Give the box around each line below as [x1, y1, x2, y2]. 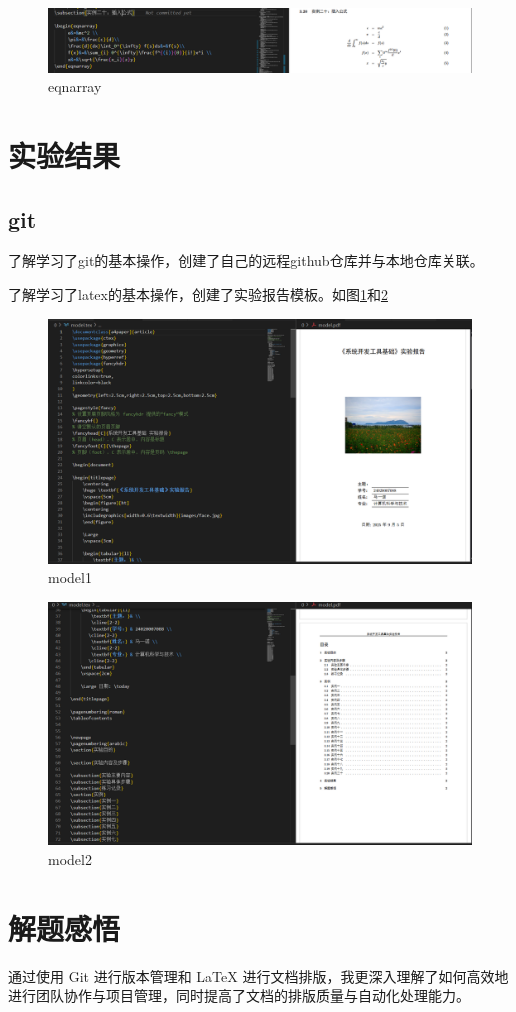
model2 [48, 848, 92, 869]
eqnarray [48, 76, 102, 97]
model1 [48, 567, 92, 588]
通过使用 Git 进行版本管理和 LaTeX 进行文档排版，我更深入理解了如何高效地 [8, 965, 509, 986]
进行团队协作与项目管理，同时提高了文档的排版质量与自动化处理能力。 [8, 985, 470, 1006]
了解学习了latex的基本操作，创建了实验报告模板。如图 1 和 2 [8, 283, 388, 304]
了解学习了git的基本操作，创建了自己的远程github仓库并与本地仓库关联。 [8, 250, 484, 271]
